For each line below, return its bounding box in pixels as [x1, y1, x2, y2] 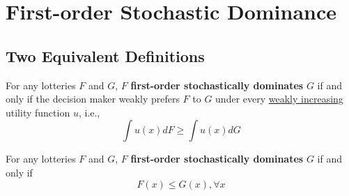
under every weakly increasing [215, 91, 343, 106]
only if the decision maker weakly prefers [6, 91, 180, 106]
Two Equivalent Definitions [6, 45, 205, 66]
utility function [6, 105, 70, 119]
